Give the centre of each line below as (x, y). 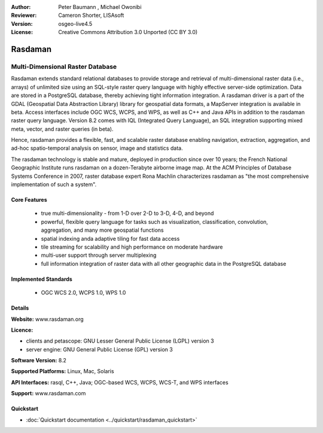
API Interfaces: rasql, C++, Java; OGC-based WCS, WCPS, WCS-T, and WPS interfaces (120, 382)
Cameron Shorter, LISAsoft (91, 16)
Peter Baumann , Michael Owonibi (100, 7)
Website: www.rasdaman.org (47, 319)
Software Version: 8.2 (39, 361)
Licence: (22, 330)
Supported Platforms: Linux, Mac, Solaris (63, 371)
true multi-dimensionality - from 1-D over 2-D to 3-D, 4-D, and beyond (127, 213)
